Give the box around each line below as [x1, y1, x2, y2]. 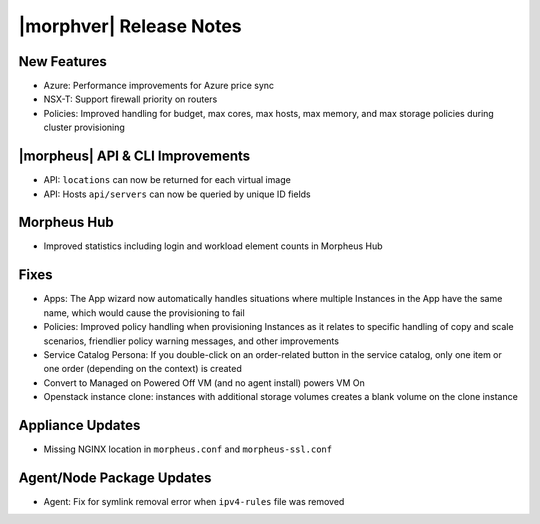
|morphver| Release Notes [18, 15, 242, 37]
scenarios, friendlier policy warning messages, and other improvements [43, 335, 340, 347]
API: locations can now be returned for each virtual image [43, 174, 292, 186]
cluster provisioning [43, 121, 125, 134]
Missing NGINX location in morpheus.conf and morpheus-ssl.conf [43, 443, 333, 455]
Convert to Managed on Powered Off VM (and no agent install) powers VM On [43, 376, 365, 389]
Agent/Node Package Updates [18, 469, 212, 486]
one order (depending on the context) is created [43, 363, 242, 375]
